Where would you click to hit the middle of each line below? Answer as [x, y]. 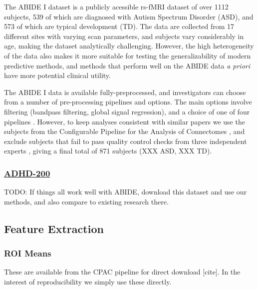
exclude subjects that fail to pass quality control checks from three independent [126, 141]
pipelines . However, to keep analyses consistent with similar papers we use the [125, 121]
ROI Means [28, 253]
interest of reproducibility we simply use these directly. [88, 281]
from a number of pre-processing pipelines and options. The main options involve [128, 102]
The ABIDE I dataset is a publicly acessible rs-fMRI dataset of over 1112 [116, 6]
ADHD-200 [27, 173]
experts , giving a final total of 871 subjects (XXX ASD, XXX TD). [108, 151]
